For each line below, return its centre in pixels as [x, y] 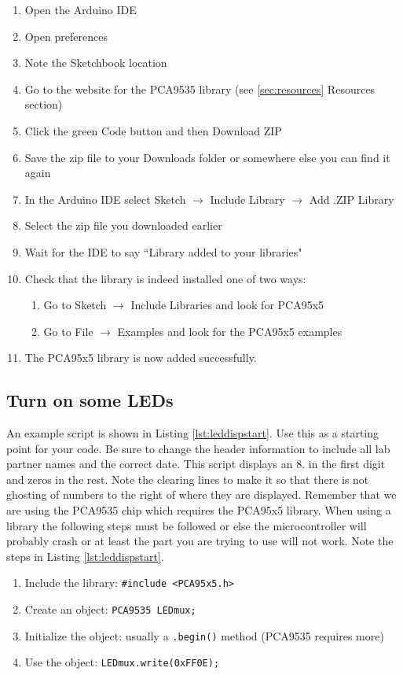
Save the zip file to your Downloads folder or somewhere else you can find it [207, 157]
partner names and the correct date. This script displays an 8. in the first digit [196, 464]
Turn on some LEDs [90, 400]
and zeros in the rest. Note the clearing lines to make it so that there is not [188, 479]
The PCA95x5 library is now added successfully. [141, 358]
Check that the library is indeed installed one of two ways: [165, 278]
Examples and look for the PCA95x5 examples [230, 331]
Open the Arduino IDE [81, 9]
